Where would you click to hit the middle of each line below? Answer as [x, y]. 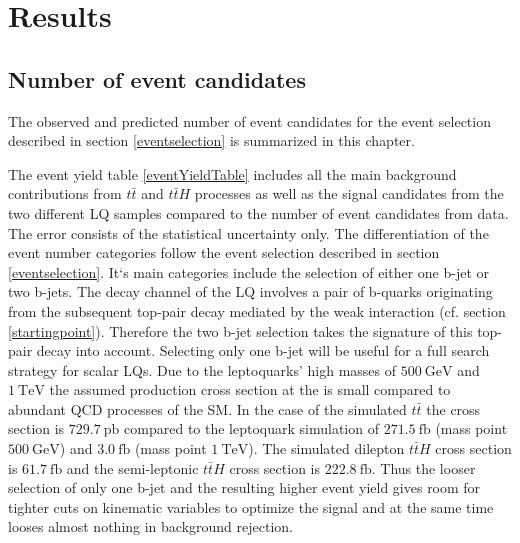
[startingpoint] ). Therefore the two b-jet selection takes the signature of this [240, 330]
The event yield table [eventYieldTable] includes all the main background [232, 173]
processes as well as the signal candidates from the [349, 193]
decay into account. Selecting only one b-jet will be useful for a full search [263, 350]
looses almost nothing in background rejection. [150, 526]
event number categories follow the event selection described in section [224, 252]
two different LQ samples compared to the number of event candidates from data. [258, 212]
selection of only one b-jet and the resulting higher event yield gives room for [244, 487]
